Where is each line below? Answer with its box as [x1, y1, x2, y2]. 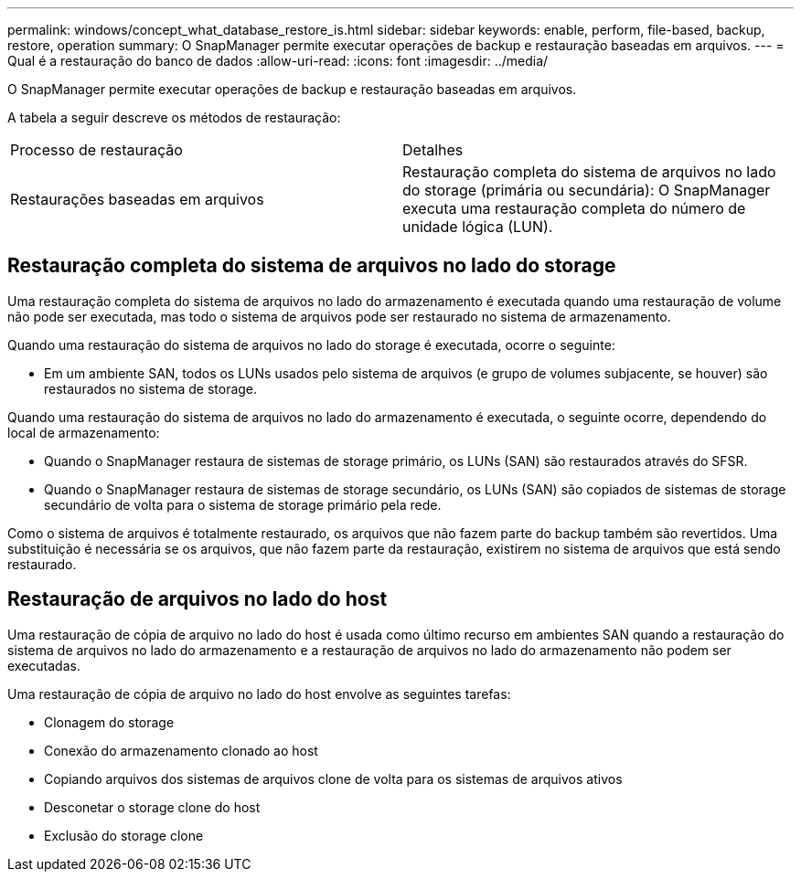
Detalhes [402, 141, 464, 159]
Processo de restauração [10, 141, 183, 159]
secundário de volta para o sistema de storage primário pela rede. [44, 496, 442, 513]
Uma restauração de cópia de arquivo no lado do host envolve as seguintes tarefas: [7, 685, 511, 702]
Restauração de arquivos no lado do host [7, 588, 388, 611]
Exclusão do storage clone [44, 827, 204, 843]
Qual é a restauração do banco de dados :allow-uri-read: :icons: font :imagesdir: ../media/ [7, 53, 549, 69]
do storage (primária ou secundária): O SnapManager [402, 181, 771, 199]
